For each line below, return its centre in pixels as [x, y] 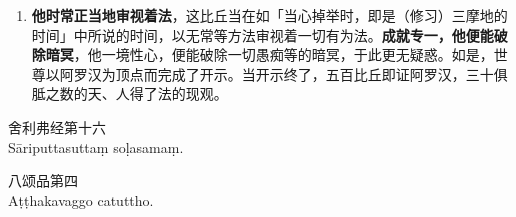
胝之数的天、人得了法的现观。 [129, 93]
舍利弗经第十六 [57, 126]
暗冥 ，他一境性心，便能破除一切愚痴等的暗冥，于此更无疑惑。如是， [269, 54]
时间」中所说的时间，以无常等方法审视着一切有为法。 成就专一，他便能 [262, 34]
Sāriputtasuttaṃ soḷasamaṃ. [96, 146]
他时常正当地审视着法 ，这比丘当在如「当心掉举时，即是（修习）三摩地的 [269, 15]
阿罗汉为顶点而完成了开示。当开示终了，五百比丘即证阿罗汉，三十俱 [283, 73]
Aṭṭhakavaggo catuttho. [81, 199]
